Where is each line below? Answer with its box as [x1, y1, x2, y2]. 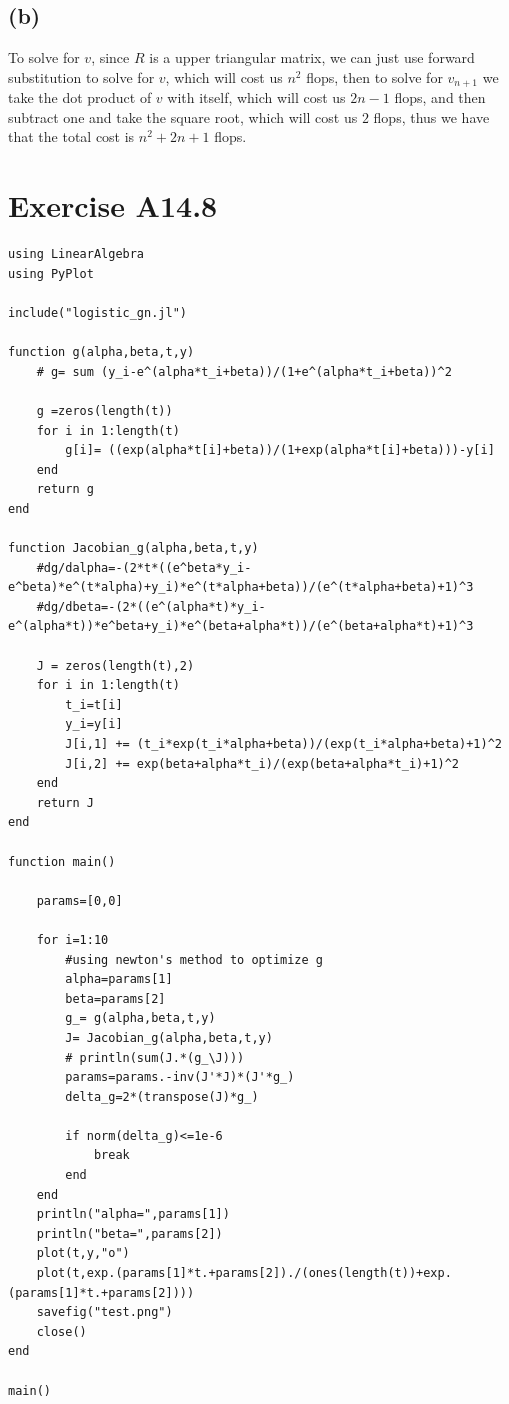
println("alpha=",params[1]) [36, 1207, 230, 1222]
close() [36, 1324, 87, 1339]
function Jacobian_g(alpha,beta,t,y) [8, 541, 259, 556]
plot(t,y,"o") [36, 1246, 130, 1261]
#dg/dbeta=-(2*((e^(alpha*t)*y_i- [36, 599, 266, 614]
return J [36, 795, 94, 810]
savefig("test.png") [36, 1305, 173, 1320]
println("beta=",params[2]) [36, 1226, 223, 1241]
